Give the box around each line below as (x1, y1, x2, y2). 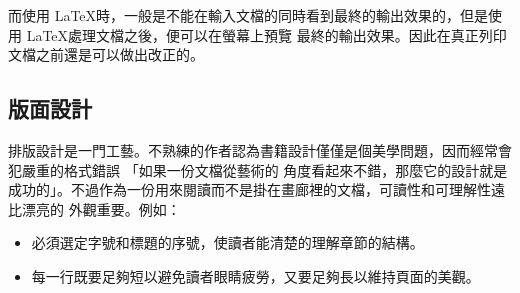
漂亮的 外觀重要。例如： (21, 198, 181, 219)
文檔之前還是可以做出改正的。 (8, 44, 204, 65)
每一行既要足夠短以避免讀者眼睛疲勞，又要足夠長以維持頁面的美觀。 (31, 265, 480, 286)
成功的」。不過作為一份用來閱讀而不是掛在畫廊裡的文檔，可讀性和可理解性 (8, 179, 491, 200)
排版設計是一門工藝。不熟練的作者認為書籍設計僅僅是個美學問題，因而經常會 (8, 139, 512, 160)
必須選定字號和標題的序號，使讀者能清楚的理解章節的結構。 (31, 232, 424, 253)
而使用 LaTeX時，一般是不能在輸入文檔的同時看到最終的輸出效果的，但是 (8, 5, 489, 25)
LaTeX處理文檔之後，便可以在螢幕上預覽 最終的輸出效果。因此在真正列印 (26, 24, 507, 45)
